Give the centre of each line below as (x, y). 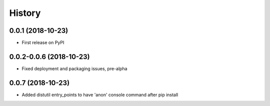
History (25, 13)
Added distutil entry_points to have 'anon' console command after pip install (100, 95)
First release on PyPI (43, 43)
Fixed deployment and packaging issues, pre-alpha (74, 68)
